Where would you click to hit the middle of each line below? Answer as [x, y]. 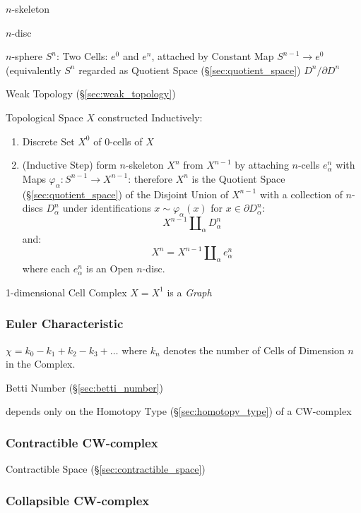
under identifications [107, 208]
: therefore [150, 178]
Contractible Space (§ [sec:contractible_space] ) [106, 469]
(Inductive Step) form [69, 165]
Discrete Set [48, 141]
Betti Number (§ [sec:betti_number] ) [84, 387]
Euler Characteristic [65, 324]
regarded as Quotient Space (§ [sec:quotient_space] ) [190, 70]
